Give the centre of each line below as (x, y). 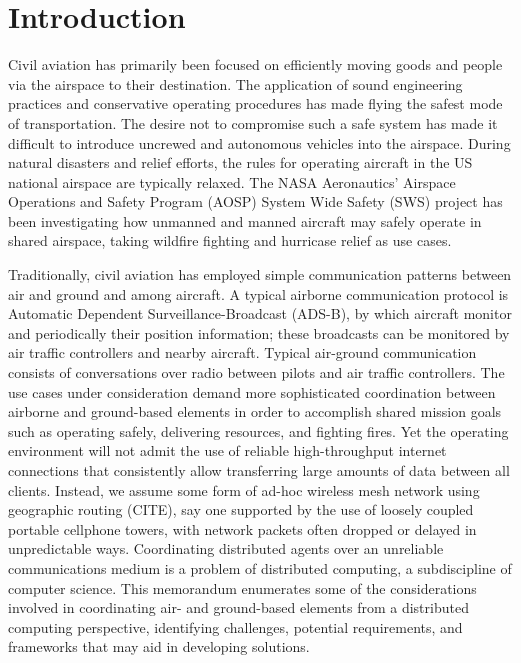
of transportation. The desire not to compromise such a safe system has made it (253, 122)
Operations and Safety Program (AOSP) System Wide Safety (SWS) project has (255, 201)
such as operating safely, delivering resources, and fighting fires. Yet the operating (258, 430)
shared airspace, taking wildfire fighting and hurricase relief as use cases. (230, 240)
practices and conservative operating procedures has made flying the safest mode (255, 103)
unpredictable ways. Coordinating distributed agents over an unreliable (226, 548)
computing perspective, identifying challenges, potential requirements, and (235, 626)
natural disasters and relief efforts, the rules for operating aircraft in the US (240, 162)
